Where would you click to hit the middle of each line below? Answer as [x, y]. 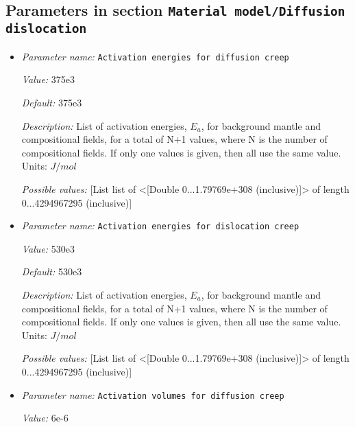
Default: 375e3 [52, 102]
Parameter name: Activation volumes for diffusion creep [153, 394]
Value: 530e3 [48, 248]
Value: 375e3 [48, 79]
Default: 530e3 [52, 272]
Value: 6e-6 [45, 418]
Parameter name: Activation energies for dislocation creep [160, 226]
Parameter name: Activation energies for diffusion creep [155, 56]
